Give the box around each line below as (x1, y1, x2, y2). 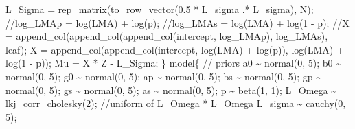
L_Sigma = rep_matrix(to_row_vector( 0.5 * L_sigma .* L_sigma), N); (5, 2, 314, 16)
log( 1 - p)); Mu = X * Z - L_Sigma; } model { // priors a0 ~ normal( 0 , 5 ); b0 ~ (5, 56, 341, 70)
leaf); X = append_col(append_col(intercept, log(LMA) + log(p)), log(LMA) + (5, 42, 344, 56)
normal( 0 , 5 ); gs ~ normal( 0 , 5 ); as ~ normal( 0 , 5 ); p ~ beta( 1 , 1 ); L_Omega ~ (5, 82, 337, 97)
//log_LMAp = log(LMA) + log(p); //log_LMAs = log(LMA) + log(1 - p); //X (5, 15, 350, 30)
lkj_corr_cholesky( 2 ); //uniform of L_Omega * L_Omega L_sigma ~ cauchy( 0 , (5, 96, 346, 110)
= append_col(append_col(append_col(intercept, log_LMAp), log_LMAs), (5, 29, 328, 43)
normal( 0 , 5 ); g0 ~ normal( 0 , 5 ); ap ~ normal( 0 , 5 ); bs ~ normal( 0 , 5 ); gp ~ (5, 69, 322, 83)
